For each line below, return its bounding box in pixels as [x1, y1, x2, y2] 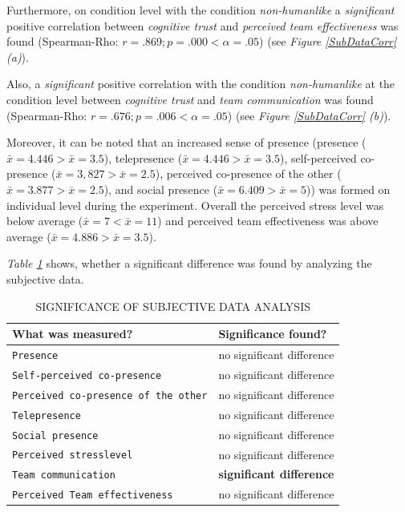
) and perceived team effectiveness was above [157, 212, 379, 229]
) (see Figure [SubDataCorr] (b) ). [227, 107, 391, 123]
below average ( [6, 212, 83, 229]
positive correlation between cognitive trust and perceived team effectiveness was [6, 17, 399, 34]
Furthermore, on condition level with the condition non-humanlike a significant [6, 2, 395, 18]
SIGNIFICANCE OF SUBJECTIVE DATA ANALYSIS [35, 297, 310, 314]
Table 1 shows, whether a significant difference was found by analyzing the [6, 255, 372, 272]
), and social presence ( [103, 180, 218, 197]
